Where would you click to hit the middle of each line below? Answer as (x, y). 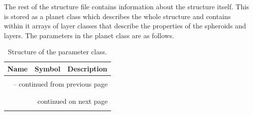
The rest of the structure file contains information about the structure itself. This (126, 6)
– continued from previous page (60, 84)
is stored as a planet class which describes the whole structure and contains (117, 16)
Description (87, 68)
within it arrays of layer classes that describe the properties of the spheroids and (125, 26)
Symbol (47, 68)
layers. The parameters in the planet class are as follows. (89, 35)
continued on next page (72, 101)
